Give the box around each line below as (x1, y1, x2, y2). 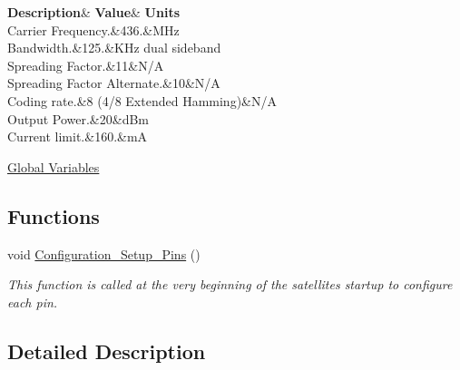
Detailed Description (7, 336, 206, 365)
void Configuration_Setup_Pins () (7, 244, 201, 263)
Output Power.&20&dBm (7, 109, 150, 128)
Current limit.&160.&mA (7, 127, 148, 146)
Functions (7, 201, 100, 229)
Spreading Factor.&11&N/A (7, 55, 164, 74)
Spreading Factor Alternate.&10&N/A (7, 73, 220, 92)
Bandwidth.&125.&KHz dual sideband (7, 38, 221, 57)
